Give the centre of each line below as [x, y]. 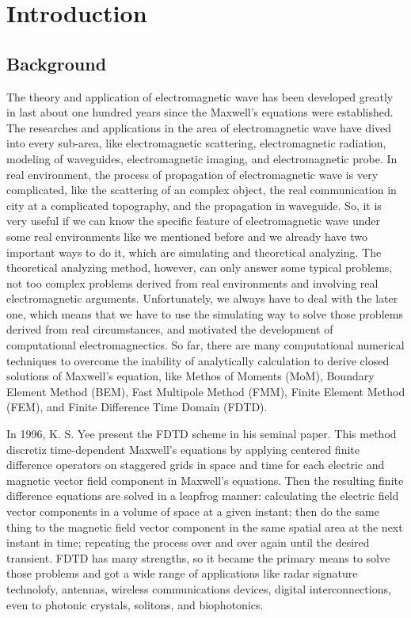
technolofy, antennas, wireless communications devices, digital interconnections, [199, 588]
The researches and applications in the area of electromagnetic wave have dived [199, 127]
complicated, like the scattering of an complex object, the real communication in [202, 190]
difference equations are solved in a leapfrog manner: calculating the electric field [203, 496]
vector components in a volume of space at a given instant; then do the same [193, 511]
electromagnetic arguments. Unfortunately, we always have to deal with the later [202, 298]
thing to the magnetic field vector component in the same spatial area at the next [205, 526]
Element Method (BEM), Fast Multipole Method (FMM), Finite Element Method [206, 391]
